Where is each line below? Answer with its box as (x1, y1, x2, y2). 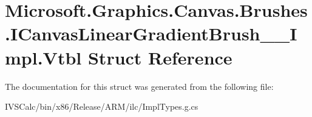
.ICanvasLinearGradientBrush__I (5, 21, 297, 46)
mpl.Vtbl (5, 45, 82, 69)
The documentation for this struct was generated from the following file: (5, 80, 274, 92)
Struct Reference (87, 45, 232, 69)
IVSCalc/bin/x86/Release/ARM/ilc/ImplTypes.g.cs (5, 100, 198, 113)
